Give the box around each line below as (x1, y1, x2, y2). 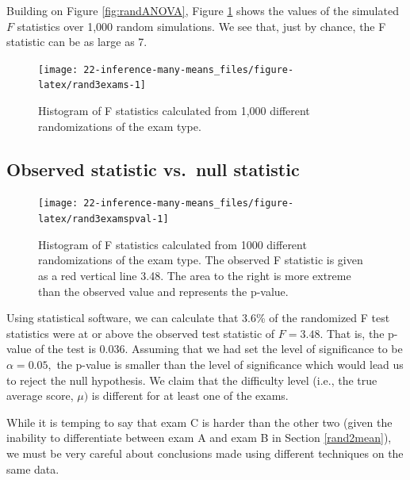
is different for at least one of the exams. (91, 387, 289, 404)
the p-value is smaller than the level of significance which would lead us (56, 355, 404, 372)
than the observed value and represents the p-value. (38, 282, 289, 299)
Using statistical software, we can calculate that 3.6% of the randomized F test (6, 309, 390, 326)
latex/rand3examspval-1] (38, 213, 169, 225)
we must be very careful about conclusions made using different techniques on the (6, 444, 404, 461)
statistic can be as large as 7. (6, 33, 148, 50)
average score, (6, 387, 74, 404)
